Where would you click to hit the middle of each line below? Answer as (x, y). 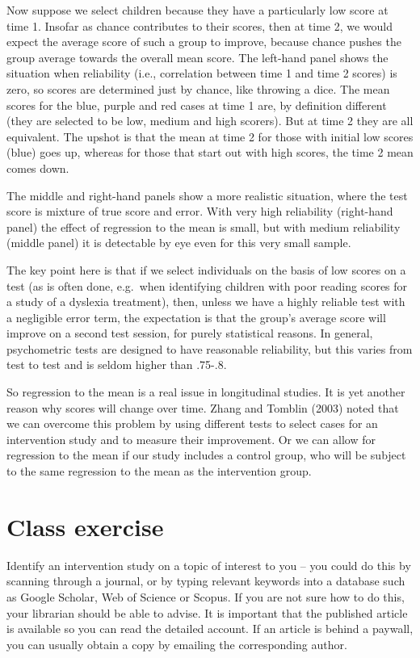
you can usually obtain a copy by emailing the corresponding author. (177, 644)
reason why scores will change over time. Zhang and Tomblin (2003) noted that (203, 407)
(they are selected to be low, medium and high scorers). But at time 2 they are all (210, 121)
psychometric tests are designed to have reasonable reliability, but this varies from (210, 348)
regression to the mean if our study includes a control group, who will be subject (206, 455)
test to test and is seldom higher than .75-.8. (117, 365)
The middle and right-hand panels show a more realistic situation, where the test (207, 195)
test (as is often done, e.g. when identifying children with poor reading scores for (207, 285)
